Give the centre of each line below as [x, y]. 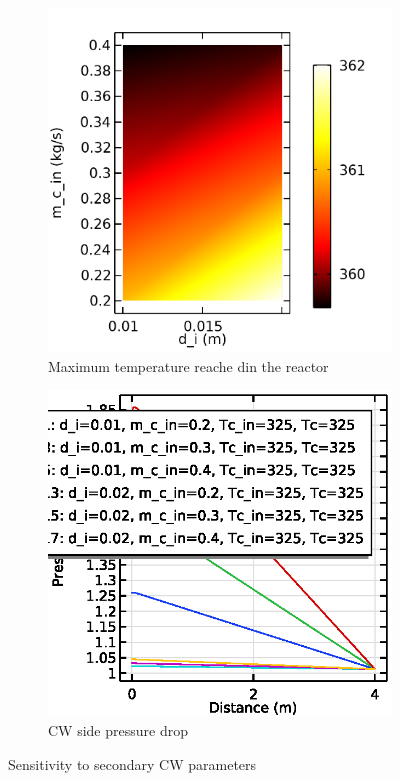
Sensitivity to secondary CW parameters [132, 763]
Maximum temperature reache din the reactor [188, 365]
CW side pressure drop [118, 730]
